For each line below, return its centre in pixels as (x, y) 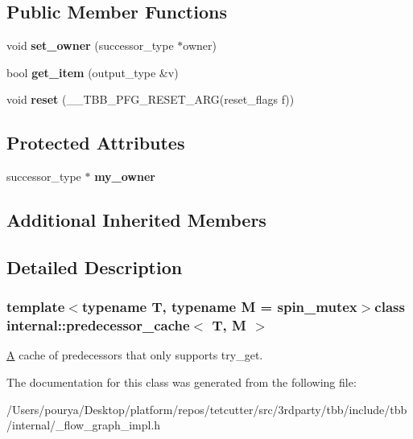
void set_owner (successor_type (90, 45)
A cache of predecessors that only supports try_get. (135, 355)
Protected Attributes (96, 143)
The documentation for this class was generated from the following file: (182, 382)
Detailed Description (95, 267)
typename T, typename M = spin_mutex (219, 307)
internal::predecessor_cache (98, 325)
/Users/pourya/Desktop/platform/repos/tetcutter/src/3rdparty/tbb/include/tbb (207, 409)
